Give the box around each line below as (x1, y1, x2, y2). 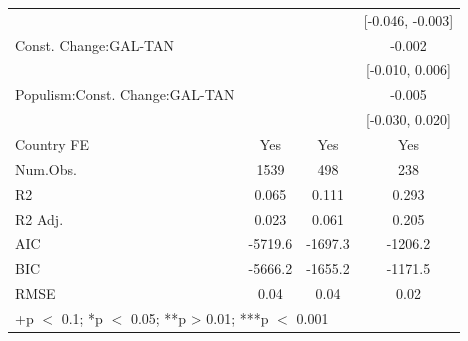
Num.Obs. (15, 158, 77, 179)
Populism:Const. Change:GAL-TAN (15, 84, 235, 105)
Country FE (15, 133, 89, 154)
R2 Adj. (15, 208, 64, 229)
